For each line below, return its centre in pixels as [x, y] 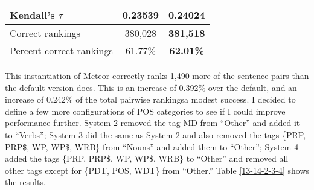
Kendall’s [32, 15]
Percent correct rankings [61, 50]
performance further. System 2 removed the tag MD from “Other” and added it [152, 123]
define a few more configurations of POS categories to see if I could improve [145, 111]
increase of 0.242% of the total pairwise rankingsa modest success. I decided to [150, 99]
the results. [25, 182]
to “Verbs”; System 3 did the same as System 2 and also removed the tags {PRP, [155, 134]
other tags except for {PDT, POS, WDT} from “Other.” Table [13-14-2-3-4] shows [157, 170]
